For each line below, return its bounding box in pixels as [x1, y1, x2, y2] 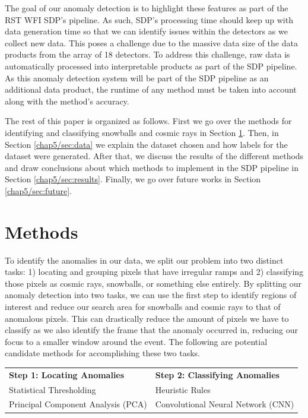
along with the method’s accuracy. [5, 94, 129, 107]
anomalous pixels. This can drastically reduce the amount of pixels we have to [5, 312, 289, 324]
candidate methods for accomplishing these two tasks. [5, 347, 201, 359]
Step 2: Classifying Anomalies [155, 368, 280, 381]
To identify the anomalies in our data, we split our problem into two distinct [5, 254, 284, 266]
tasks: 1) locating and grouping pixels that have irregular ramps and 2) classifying [5, 265, 304, 278]
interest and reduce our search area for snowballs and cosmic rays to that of [5, 300, 281, 312]
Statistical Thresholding [9, 383, 96, 395]
